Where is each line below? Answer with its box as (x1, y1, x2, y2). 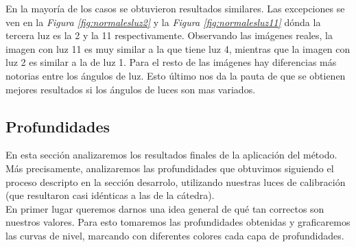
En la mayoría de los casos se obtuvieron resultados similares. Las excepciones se (5, 1, 345, 15)
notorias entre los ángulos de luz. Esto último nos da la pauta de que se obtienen (5, 68, 346, 82)
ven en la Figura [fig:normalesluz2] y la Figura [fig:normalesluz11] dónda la (5, 14, 321, 29)
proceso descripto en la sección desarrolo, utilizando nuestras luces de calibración (5, 174, 346, 189)
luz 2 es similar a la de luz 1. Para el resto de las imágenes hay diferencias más (5, 55, 337, 69)
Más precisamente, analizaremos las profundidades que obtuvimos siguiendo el (5, 161, 334, 175)
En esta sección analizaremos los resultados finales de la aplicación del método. (5, 148, 337, 162)
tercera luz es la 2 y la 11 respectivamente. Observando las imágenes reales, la (5, 28, 333, 43)
